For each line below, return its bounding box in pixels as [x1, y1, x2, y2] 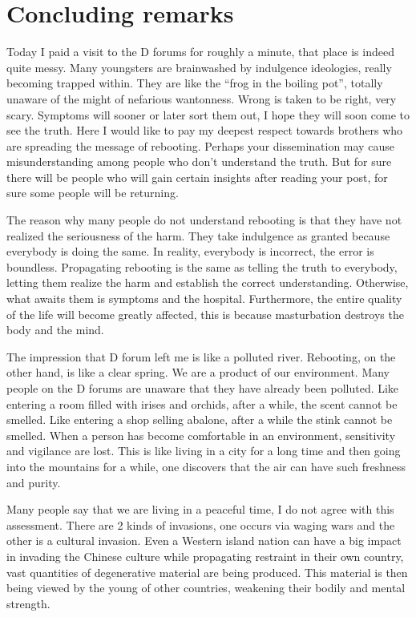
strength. [6, 595, 50, 611]
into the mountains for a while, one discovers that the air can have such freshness [6, 458, 406, 474]
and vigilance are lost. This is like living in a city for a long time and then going [6, 442, 401, 459]
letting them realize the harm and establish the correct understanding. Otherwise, [6, 274, 409, 291]
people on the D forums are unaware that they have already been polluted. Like [6, 380, 399, 396]
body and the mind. [6, 321, 104, 338]
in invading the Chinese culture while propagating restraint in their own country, [6, 547, 404, 564]
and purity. [6, 474, 61, 490]
